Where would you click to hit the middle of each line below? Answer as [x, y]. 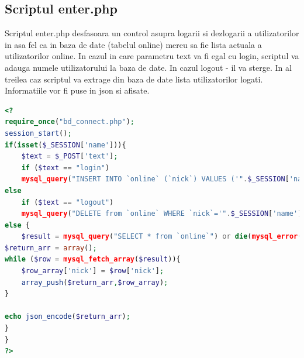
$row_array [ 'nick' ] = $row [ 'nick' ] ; [93, 271]
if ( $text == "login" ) [65, 168]
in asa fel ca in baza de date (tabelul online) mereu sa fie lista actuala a [133, 44]
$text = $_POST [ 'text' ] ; [70, 156]
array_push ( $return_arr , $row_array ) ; [95, 282]
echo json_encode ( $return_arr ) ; [68, 317]
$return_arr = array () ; [51, 248]
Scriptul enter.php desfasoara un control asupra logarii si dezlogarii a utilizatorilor [152, 33]
